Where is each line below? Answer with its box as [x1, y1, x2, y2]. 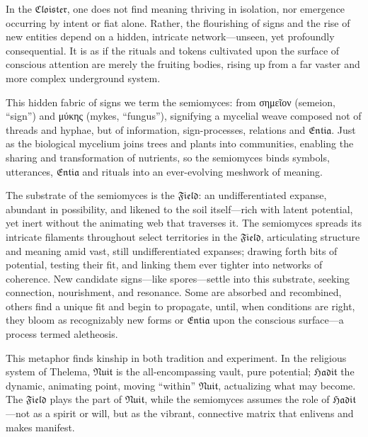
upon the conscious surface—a [213, 312, 344, 327]
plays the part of [50, 392, 122, 407]
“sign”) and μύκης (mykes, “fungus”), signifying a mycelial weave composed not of [6, 108, 362, 123]
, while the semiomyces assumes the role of [144, 392, 330, 407]
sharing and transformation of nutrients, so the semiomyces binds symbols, [6, 149, 330, 164]
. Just [331, 122, 356, 137]
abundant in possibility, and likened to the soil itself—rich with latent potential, [6, 201, 353, 216]
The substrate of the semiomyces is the [6, 188, 175, 203]
